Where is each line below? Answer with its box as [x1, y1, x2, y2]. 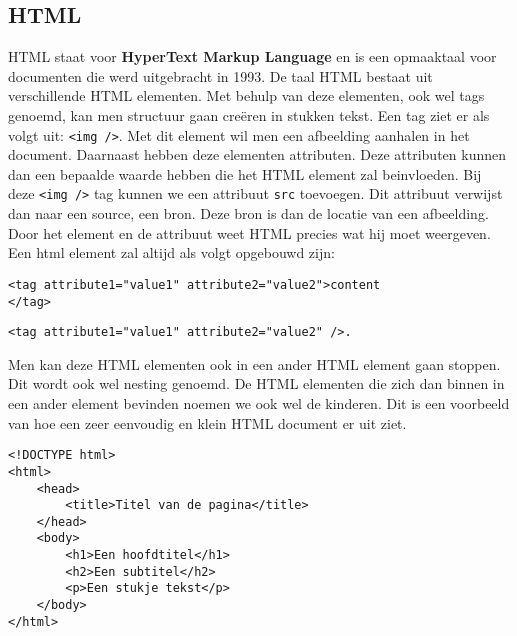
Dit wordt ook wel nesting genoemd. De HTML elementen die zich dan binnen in [8, 373, 505, 394]
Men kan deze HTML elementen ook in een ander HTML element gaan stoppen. [8, 353, 501, 374]
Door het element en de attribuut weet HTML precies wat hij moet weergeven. [8, 222, 491, 243]
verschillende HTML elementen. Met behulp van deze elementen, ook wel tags [8, 85, 485, 106]
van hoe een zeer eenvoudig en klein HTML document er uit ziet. [8, 412, 407, 433]
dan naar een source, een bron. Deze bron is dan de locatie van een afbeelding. [8, 203, 489, 224]
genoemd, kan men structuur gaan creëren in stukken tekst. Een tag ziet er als [8, 104, 490, 125]
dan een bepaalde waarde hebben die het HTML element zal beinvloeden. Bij [8, 163, 482, 184]
